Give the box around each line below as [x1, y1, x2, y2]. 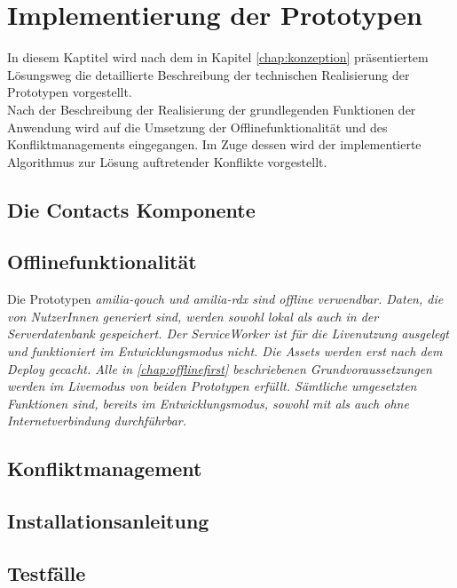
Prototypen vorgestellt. [7, 83, 132, 101]
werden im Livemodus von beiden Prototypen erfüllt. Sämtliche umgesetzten [7, 377, 417, 395]
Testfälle [7, 559, 86, 586]
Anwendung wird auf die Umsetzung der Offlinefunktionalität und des [7, 117, 388, 136]
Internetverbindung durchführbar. [7, 411, 187, 430]
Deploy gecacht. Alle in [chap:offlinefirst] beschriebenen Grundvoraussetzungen [7, 359, 432, 377]
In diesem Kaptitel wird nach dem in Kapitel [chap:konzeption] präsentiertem [7, 48, 429, 67]
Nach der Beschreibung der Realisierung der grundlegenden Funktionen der [7, 99, 416, 118]
